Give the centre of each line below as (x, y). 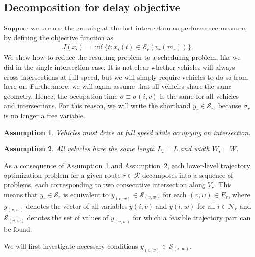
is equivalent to (86, 194)
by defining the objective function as (59, 37)
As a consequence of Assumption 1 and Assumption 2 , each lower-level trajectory (127, 165)
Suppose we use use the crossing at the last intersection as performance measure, (126, 28)
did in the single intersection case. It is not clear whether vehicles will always (120, 67)
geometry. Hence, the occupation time (61, 96)
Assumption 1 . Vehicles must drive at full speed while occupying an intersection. (127, 132)
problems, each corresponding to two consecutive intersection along (105, 185)
